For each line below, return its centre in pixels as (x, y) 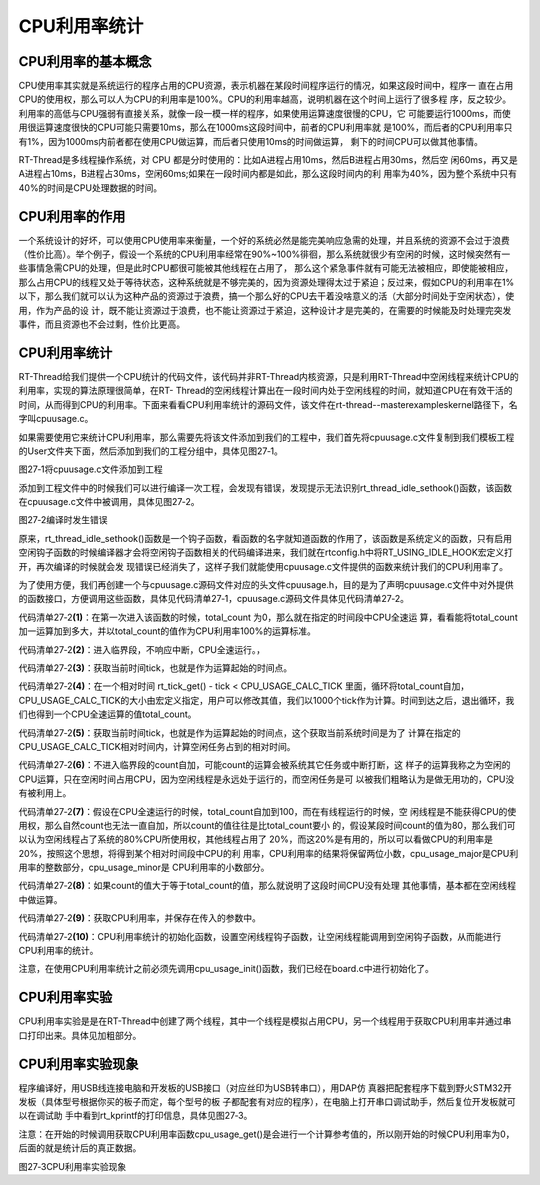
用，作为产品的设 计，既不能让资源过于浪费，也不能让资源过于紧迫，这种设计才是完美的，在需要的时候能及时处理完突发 (265, 310)
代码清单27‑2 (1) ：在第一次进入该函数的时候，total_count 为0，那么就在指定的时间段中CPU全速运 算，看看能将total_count (268, 617)
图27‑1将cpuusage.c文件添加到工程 (91, 469)
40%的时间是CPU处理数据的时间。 (90, 187)
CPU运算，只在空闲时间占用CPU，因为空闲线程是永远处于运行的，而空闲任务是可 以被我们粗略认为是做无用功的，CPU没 (266, 779)
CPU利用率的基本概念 (85, 61)
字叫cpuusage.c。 (56, 419)
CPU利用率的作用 (72, 216)
